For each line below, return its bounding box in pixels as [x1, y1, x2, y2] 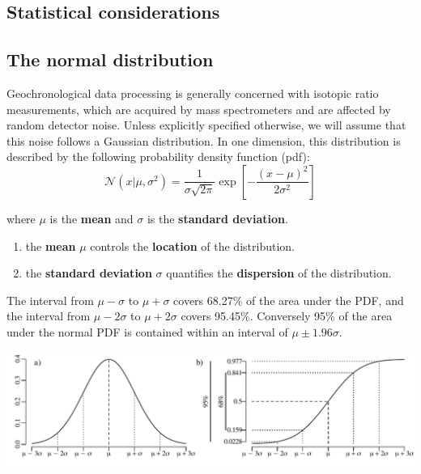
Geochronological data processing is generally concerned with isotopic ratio [6, 84, 379, 101]
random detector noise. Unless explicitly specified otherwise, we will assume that [6, 116, 406, 133]
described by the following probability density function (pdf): [6, 148, 310, 165]
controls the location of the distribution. [90, 237, 295, 254]
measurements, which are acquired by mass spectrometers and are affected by [6, 100, 391, 117]
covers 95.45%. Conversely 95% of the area [181, 307, 393, 324]
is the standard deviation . [147, 209, 288, 226]
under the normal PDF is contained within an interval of [6, 323, 288, 340]
